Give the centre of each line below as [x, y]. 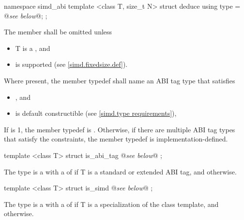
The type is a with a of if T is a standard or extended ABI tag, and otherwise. [120, 171]
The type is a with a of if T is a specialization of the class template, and [111, 204]
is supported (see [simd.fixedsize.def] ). [71, 64]
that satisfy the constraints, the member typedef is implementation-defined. [116, 139]
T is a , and [33, 48]
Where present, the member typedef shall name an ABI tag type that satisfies [120, 80]
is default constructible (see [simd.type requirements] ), [96, 113]
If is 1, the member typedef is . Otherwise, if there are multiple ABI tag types [120, 129]
